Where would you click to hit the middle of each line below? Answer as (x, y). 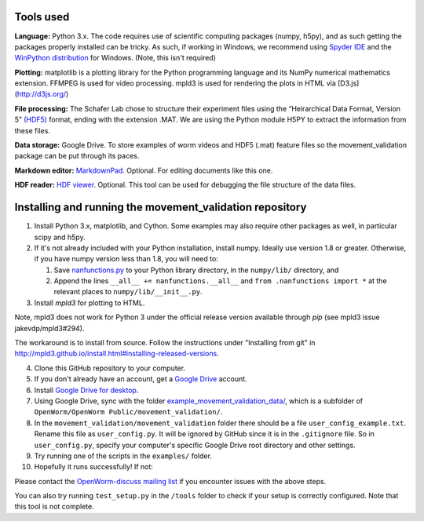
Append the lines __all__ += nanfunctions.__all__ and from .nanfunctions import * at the (221, 281)
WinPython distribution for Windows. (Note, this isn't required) (115, 58)
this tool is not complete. (54, 507)
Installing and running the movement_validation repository (161, 208)
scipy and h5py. (60, 237)
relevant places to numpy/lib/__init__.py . (128, 292)
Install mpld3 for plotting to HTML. (90, 303)
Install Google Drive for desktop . (86, 390)
